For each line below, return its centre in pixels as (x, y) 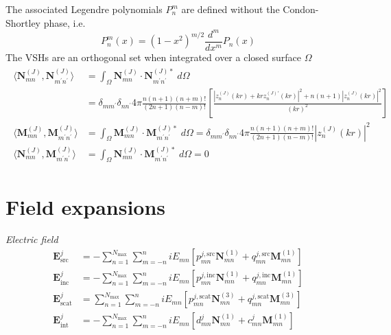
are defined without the (230, 9)
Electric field (32, 239)
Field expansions (86, 206)
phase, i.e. (64, 22)
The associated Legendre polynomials (84, 9)
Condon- (301, 9)
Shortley (23, 22)
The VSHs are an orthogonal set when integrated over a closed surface (153, 57)
